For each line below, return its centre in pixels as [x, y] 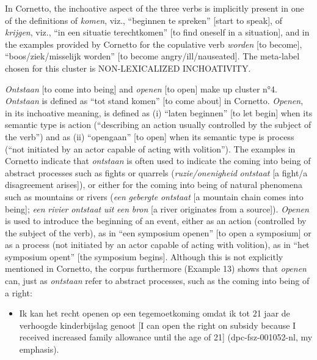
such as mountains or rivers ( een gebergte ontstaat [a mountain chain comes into [154, 196]
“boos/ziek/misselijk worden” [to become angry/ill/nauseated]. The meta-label [152, 56]
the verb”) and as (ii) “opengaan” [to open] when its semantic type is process [150, 136]
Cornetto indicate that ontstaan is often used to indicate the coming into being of [158, 161]
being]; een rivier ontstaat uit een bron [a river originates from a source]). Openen [157, 208]
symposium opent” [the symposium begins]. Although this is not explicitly [144, 256]
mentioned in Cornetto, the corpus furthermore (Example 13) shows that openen [156, 268]
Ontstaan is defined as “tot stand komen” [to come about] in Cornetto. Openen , [154, 101]
